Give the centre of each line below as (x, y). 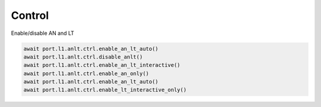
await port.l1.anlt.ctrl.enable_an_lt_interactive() (102, 65)
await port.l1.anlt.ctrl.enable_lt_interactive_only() (105, 90)
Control (30, 15)
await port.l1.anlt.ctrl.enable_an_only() (86, 73)
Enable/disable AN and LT (43, 33)
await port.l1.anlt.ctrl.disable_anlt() (83, 57)
